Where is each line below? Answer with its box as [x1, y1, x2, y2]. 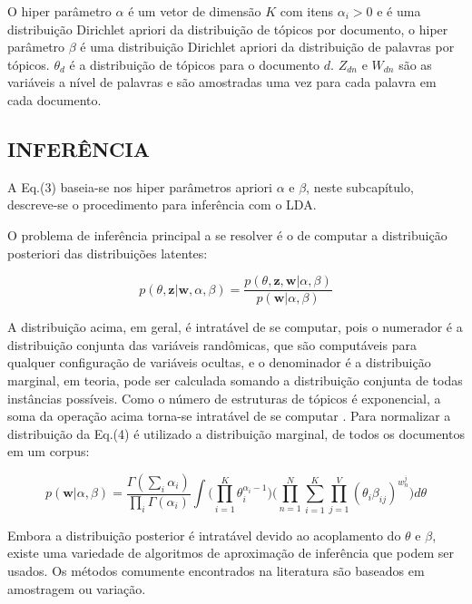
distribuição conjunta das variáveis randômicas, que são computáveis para [7, 335, 417, 354]
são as [398, 54, 432, 73]
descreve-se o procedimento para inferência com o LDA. [7, 195, 317, 214]
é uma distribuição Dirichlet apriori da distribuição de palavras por [80, 37, 455, 56]
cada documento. [7, 90, 102, 109]
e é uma [377, 2, 421, 20]
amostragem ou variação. [7, 579, 146, 598]
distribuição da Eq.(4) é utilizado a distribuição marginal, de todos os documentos [7, 424, 465, 443]
